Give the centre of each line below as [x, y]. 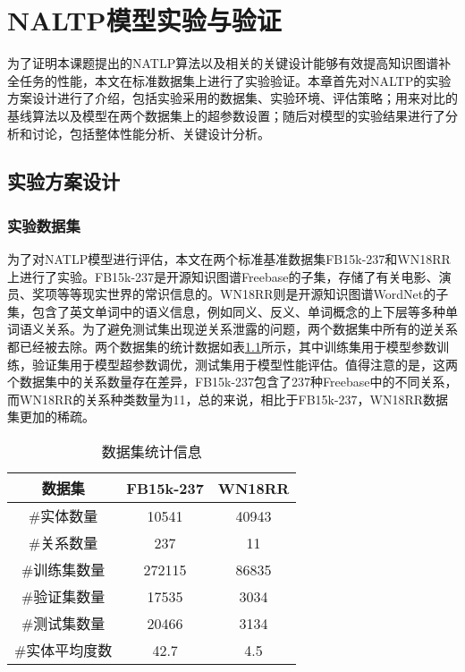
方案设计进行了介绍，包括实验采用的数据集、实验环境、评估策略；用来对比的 [232, 98]
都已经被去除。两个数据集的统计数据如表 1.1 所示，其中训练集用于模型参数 [222, 347]
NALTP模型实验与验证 [144, 20]
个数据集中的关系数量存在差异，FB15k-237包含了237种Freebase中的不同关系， [232, 382]
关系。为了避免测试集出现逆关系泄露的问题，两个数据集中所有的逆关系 [251, 329]
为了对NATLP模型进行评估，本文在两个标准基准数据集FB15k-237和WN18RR [229, 259]
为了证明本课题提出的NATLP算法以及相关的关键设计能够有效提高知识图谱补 [229, 63]
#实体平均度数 [63, 651]
